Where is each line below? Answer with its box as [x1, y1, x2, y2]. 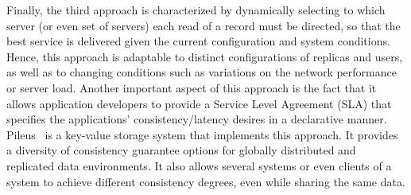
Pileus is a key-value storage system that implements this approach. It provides [6, 126, 398, 142]
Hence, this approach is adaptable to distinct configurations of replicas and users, [6, 48, 403, 64]
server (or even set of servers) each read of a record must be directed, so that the [6, 17, 401, 33]
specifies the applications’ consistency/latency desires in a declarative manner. [6, 111, 387, 127]
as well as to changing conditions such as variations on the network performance [6, 64, 397, 80]
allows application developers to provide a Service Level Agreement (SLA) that [6, 95, 392, 111]
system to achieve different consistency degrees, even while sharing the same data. [6, 173, 405, 189]
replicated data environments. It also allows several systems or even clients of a [6, 157, 392, 174]
